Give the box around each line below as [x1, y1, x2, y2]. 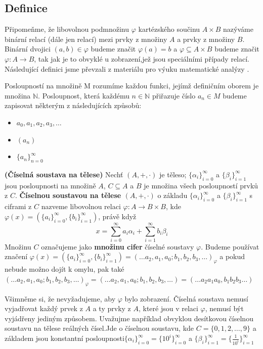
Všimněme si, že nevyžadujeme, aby [5, 293, 116, 304]
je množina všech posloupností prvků [144, 180, 258, 190]
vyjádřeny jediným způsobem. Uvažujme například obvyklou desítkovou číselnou [5, 313, 253, 323]
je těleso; [159, 169, 187, 179]
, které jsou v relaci [138, 303, 198, 314]
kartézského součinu [138, 24, 200, 34]
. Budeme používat [201, 241, 259, 252]
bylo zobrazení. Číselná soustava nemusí [124, 293, 248, 304]
